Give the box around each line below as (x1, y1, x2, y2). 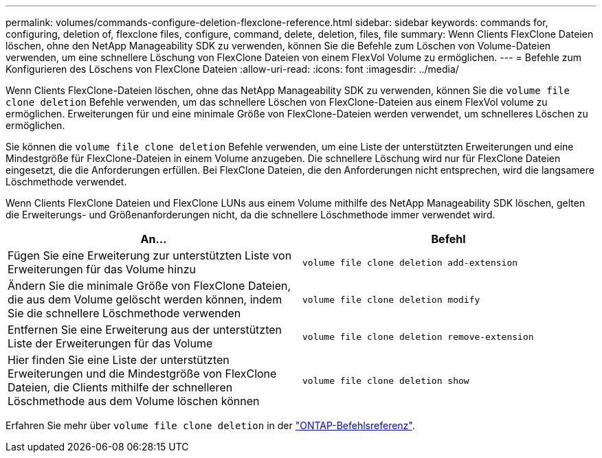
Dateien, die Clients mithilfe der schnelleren (8, 380, 233, 394)
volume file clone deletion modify (302, 294, 480, 305)
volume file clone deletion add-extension (302, 257, 518, 268)
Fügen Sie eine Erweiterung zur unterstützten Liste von (8, 249, 292, 262)
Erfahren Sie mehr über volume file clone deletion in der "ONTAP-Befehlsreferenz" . (5, 420, 415, 431)
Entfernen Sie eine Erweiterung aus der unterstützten (8, 323, 282, 336)
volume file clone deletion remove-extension (302, 331, 534, 342)
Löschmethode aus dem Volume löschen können (8, 394, 260, 408)
